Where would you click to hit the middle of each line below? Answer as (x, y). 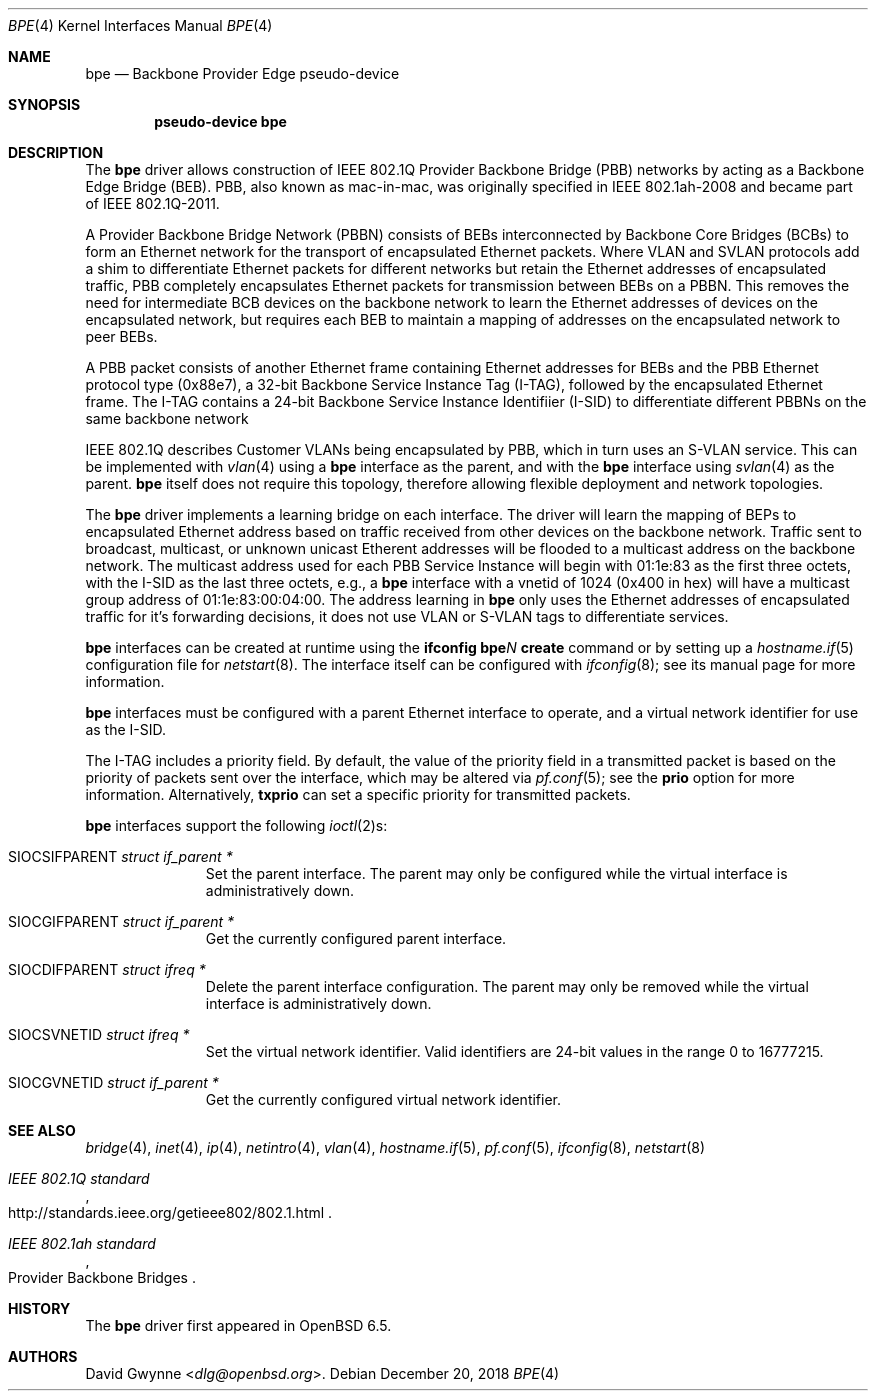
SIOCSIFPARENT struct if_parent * (120, 856)
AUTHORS (43, 1356)
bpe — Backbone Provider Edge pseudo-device (242, 73)
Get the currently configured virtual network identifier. (383, 1099)
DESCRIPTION (56, 152)
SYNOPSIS (44, 104)
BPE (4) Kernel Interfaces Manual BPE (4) (140, 25)
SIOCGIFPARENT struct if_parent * (121, 921)
